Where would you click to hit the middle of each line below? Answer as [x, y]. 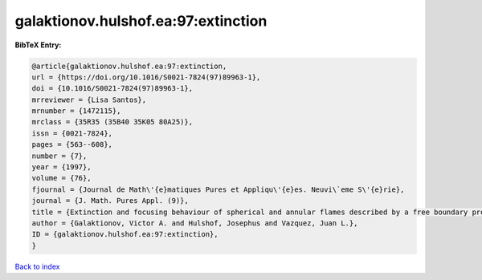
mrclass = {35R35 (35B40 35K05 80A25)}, [112, 122]
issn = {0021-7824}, [72, 133]
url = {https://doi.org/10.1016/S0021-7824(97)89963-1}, [146, 77]
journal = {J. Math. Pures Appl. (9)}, [110, 201]
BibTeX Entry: [38, 45]
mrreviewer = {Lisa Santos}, [89, 99]
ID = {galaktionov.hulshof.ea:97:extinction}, [125, 234]
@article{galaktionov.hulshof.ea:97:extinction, [129, 66]
